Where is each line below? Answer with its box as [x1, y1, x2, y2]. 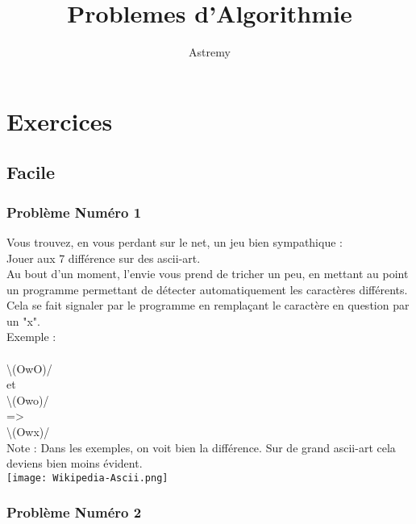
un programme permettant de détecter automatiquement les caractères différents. [6, 281, 408, 297]
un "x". [6, 312, 40, 329]
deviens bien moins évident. [6, 455, 143, 472]
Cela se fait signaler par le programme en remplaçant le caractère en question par [6, 297, 410, 314]
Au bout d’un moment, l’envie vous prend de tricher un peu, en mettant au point [6, 265, 409, 282]
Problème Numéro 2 [6, 502, 142, 522]
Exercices [6, 104, 113, 137]
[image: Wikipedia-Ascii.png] [6, 472, 168, 484]
